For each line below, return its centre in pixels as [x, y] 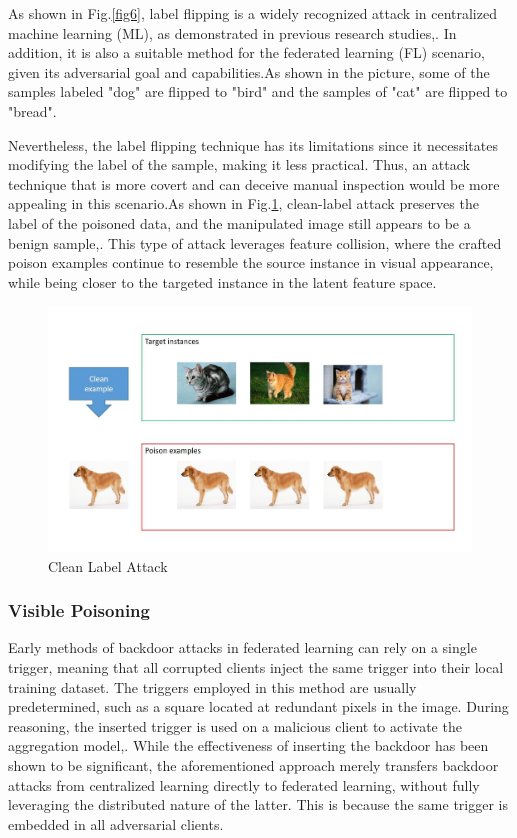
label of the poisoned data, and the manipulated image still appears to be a [239, 222]
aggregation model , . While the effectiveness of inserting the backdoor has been [248, 745]
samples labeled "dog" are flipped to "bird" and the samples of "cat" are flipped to [258, 91]
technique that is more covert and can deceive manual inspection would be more [254, 183]
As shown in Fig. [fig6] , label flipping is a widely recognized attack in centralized [252, 13]
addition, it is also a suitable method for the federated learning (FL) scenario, [246, 52]
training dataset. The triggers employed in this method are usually [212, 686]
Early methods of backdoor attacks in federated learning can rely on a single [242, 647]
